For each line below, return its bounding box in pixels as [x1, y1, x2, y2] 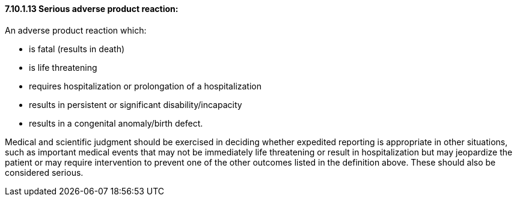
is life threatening [29, 62, 97, 73]
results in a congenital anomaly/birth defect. [29, 118, 203, 128]
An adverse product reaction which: [5, 25, 147, 35]
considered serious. [5, 167, 84, 178]
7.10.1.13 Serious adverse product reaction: [5, 4, 179, 14]
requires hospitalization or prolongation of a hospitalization [29, 80, 262, 91]
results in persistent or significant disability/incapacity [29, 99, 242, 110]
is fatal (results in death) [29, 43, 125, 54]
